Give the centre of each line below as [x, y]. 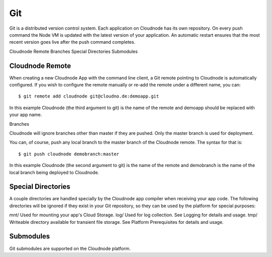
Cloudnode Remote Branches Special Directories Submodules [74, 51]
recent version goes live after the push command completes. [72, 42]
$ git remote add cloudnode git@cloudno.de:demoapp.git [89, 96]
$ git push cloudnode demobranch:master [69, 154]
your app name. [26, 115]
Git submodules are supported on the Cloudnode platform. [70, 248]
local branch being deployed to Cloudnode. [54, 172]
